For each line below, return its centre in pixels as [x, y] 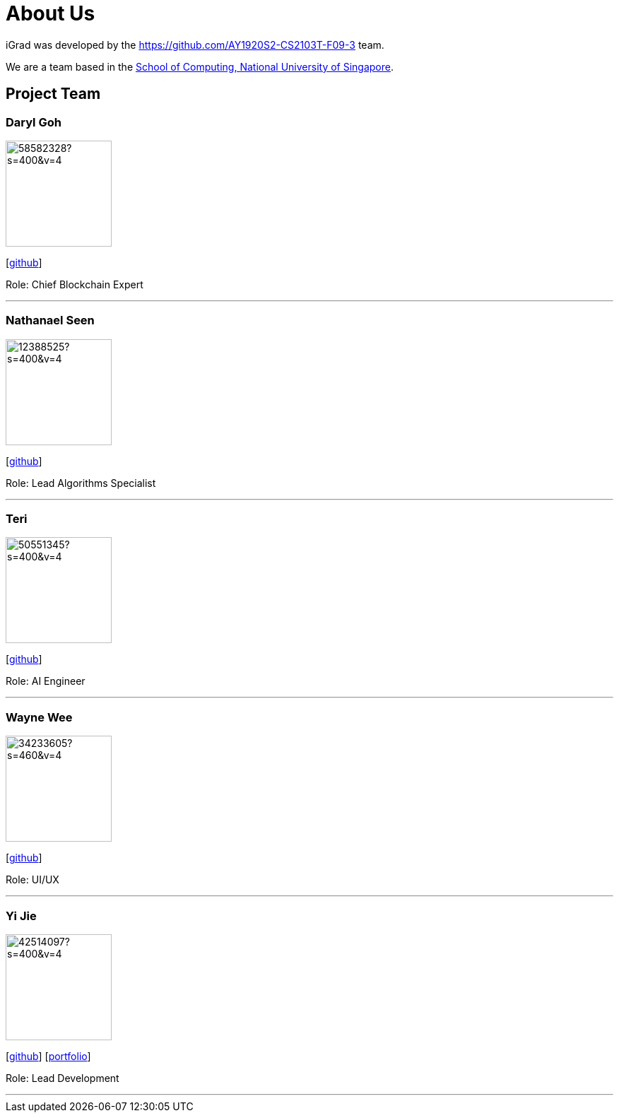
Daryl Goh [34, 122]
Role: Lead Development [63, 1078]
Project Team [53, 94]
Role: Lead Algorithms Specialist [81, 483]
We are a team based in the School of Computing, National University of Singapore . [200, 66]
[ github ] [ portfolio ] [48, 1056]
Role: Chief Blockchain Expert [75, 284]
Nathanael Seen [50, 320]
